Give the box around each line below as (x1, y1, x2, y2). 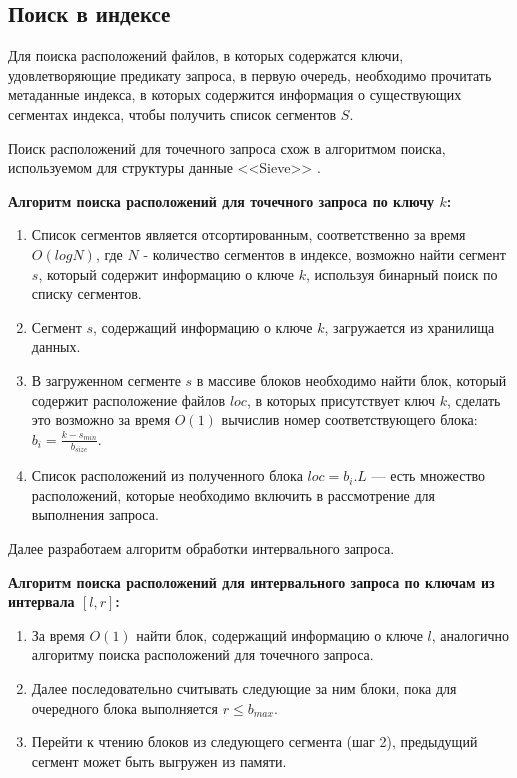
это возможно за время (31, 409, 171, 430)
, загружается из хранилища (324, 316, 495, 337)
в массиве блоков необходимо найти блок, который (196, 369, 507, 390)
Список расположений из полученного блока (31, 465, 303, 486)
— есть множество (371, 465, 486, 486)
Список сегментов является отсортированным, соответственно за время (31, 224, 466, 245)
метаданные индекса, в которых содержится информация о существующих (8, 84, 462, 105)
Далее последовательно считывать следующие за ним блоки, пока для (31, 677, 457, 698)
